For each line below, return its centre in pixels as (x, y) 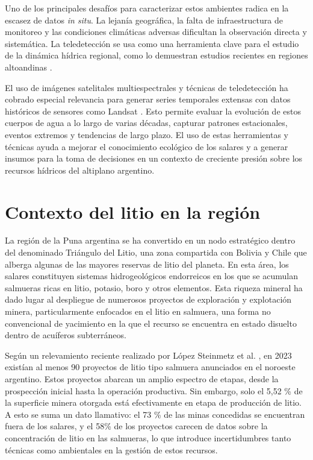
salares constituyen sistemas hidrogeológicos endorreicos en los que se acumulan (151, 276)
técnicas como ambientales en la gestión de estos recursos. (111, 449)
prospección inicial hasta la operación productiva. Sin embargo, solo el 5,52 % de (154, 390)
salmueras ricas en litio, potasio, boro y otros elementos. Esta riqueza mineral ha (154, 287)
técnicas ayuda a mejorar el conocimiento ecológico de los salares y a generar (147, 146)
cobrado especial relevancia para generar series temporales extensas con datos (148, 99)
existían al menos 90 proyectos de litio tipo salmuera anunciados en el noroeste (150, 367)
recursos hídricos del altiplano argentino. (80, 170)
